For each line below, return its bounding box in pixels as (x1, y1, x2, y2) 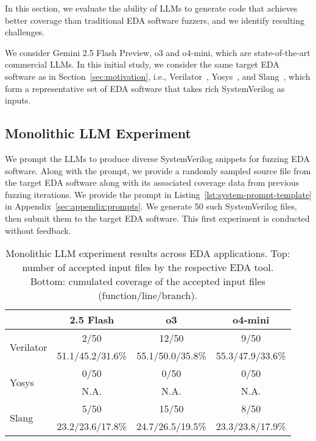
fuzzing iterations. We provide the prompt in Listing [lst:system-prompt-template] (5, 188, 312, 200)
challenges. (5, 26, 45, 38)
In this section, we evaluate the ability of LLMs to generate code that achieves (5, 2, 298, 14)
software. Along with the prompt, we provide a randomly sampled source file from (5, 164, 311, 177)
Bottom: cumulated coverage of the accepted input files (30, 274, 265, 289)
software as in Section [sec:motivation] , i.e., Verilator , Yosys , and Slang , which (5, 69, 311, 82)
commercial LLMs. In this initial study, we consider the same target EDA (5, 58, 279, 71)
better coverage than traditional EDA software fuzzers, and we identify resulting (5, 13, 305, 26)
